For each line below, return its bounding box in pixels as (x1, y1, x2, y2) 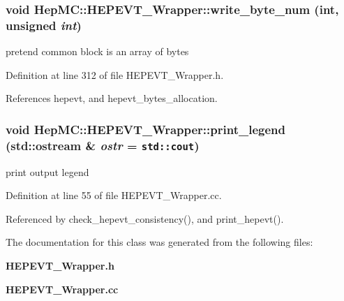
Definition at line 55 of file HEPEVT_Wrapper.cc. (6, 188, 222, 203)
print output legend (6, 164, 89, 179)
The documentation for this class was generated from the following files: (6, 235, 313, 249)
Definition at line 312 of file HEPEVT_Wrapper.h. (6, 67, 224, 82)
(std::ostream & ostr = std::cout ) (6, 136, 200, 154)
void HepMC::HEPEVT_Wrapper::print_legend (6, 120, 285, 138)
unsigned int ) (6, 16, 82, 34)
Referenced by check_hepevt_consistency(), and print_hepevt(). (6, 211, 284, 226)
